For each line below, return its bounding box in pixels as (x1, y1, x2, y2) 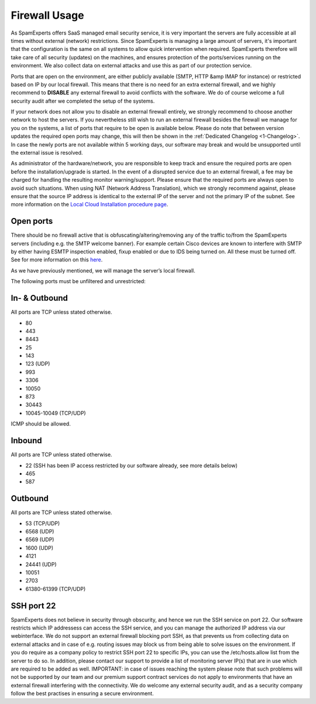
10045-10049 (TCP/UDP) (25, 409, 86, 416)
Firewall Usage (11, 9, 84, 22)
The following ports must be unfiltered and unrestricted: (11, 278, 146, 285)
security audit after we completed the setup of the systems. (11, 97, 155, 104)
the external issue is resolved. (11, 149, 83, 157)
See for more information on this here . (11, 256, 103, 263)
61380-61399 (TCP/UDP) (25, 585, 86, 592)
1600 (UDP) (25, 544, 54, 551)
